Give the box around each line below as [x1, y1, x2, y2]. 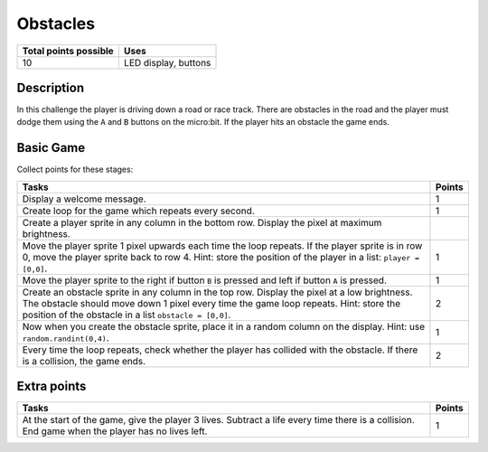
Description [16, 80, 85, 95]
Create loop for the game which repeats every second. [22, 204, 255, 217]
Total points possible [22, 44, 115, 57]
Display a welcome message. [22, 193, 146, 205]
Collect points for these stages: [16, 164, 134, 175]
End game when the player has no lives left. [22, 425, 208, 438]
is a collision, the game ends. [22, 354, 146, 367]
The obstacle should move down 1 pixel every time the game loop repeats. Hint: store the [22, 297, 401, 309]
